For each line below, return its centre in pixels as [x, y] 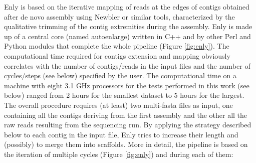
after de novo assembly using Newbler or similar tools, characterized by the [119, 16]
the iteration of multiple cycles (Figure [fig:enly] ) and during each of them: [119, 154]
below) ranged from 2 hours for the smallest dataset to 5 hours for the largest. [124, 95]
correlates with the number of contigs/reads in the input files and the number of [127, 65]
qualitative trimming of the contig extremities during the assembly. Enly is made [128, 26]
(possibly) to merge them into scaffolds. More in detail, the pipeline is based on [126, 144]
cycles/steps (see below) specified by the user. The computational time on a [120, 75]
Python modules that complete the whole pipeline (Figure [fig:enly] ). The [117, 46]
